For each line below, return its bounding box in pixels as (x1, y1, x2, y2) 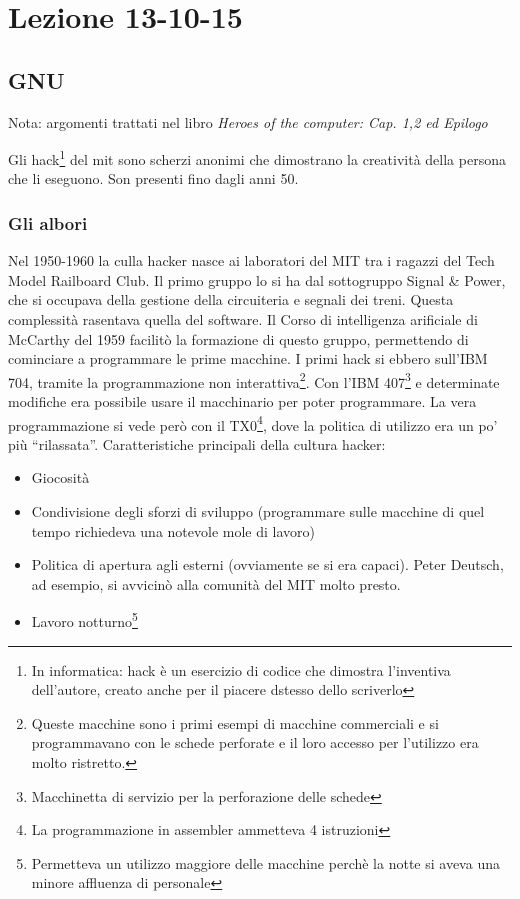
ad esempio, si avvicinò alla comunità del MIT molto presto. (31, 573, 401, 594)
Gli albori (8, 210, 88, 235)
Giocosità (31, 467, 90, 488)
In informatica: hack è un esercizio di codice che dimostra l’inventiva (31, 659, 451, 680)
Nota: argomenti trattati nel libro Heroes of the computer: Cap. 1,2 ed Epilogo (8, 111, 488, 132)
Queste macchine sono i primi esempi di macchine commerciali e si (31, 712, 439, 733)
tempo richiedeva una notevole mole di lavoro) (31, 520, 315, 541)
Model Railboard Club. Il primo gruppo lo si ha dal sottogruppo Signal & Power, (8, 269, 506, 290)
